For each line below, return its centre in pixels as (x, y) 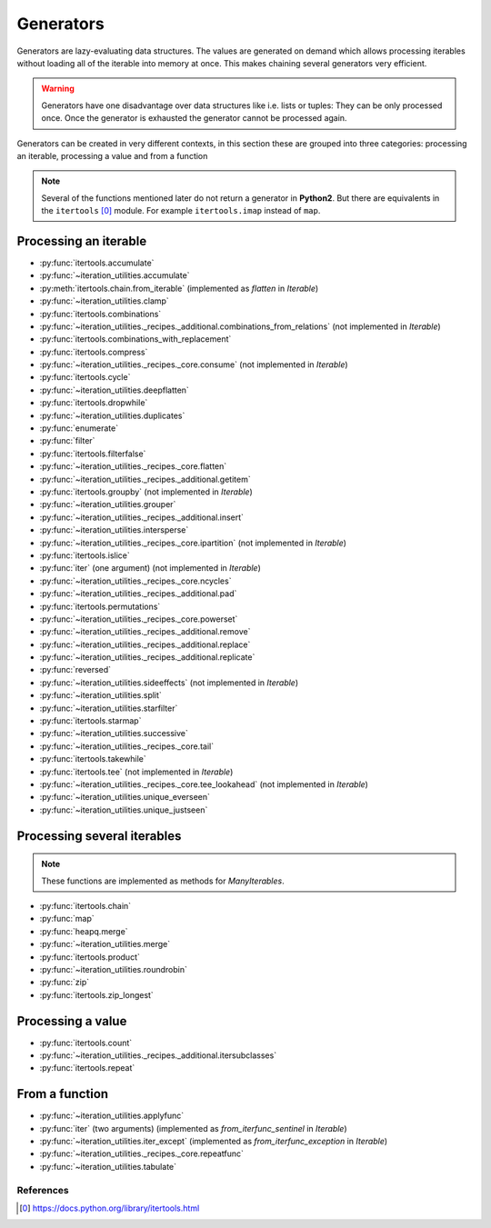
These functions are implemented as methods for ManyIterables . (163, 881)
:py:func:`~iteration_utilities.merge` (105, 944)
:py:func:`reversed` (75, 670)
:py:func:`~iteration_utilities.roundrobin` (114, 969)
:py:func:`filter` (67, 441)
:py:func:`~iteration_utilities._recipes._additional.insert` (142, 517)
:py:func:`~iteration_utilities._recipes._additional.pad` (138, 594)
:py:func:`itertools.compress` (94, 352)
